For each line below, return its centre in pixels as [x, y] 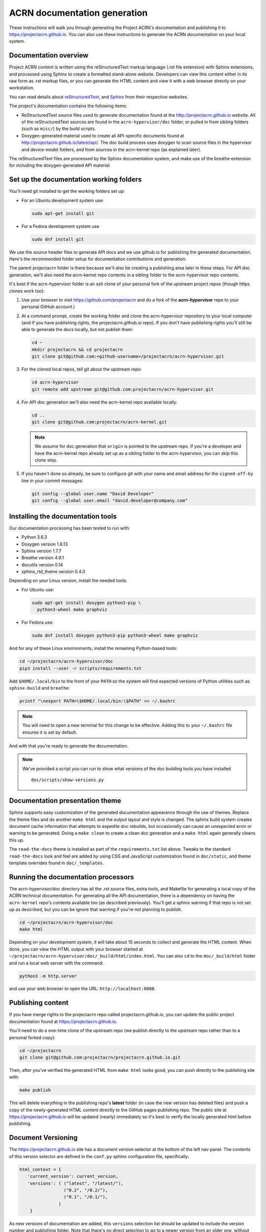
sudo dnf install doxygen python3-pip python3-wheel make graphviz [115, 635]
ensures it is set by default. [50, 732]
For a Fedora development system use [60, 226]
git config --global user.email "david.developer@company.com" [110, 501]
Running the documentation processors [71, 877]
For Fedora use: [37, 622]
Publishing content [39, 1003]
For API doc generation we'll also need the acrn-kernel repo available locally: [100, 402]
